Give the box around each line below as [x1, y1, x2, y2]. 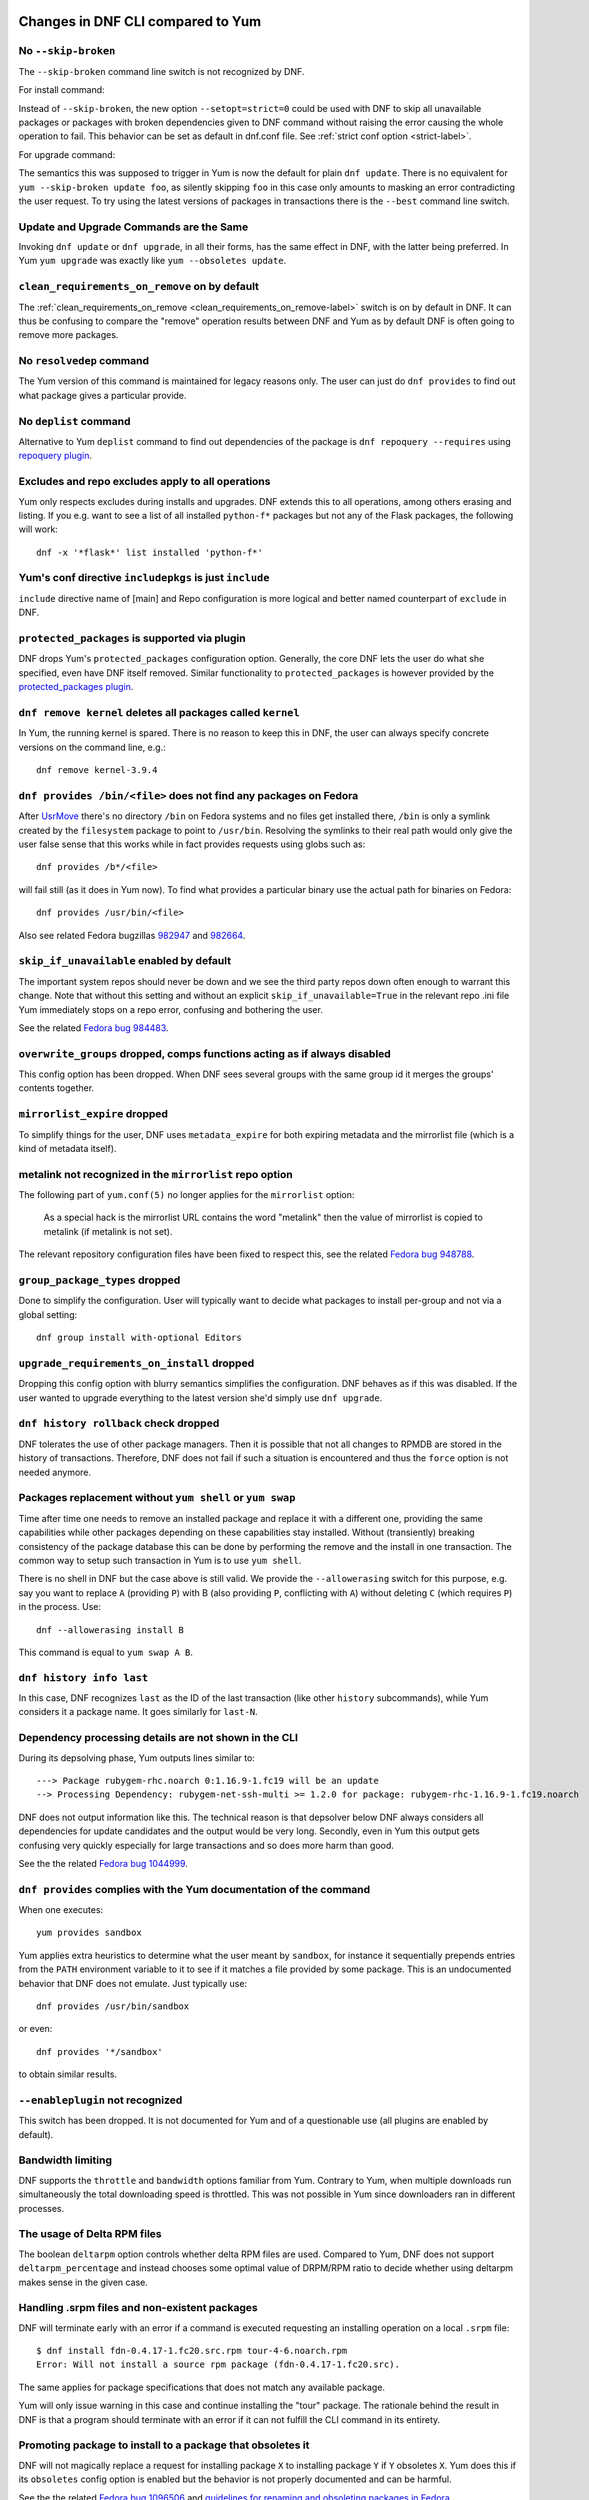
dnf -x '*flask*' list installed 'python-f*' [36, 546, 264, 558]
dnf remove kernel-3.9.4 [36, 765, 158, 776]
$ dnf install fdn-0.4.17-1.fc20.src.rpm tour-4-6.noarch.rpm [36, 2345, 348, 2357]
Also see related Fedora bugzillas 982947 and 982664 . [18, 929, 246, 941]
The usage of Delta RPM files [18, 2227, 162, 2241]
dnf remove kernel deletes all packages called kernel [18, 705, 300, 719]
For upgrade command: [18, 148, 116, 160]
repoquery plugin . [18, 450, 93, 462]
